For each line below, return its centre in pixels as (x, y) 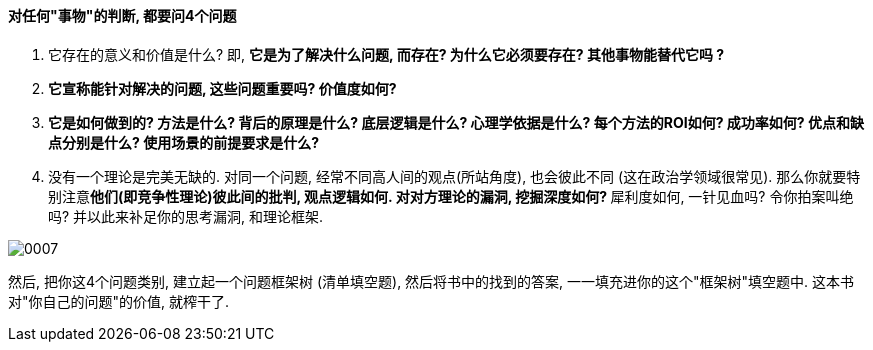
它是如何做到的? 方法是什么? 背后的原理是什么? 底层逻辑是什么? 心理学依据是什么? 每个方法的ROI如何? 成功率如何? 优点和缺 (456, 122)
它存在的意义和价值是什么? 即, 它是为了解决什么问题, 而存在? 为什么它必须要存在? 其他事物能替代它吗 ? (386, 54)
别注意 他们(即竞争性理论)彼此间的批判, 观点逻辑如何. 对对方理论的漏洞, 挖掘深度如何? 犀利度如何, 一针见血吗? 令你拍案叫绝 (451, 196)
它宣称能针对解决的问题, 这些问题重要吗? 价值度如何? (222, 88)
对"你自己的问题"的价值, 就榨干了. (119, 301)
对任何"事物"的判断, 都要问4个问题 (122, 15)
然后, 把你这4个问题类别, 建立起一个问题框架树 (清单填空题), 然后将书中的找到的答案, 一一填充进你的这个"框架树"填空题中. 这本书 (431, 281)
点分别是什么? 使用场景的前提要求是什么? (183, 142)
